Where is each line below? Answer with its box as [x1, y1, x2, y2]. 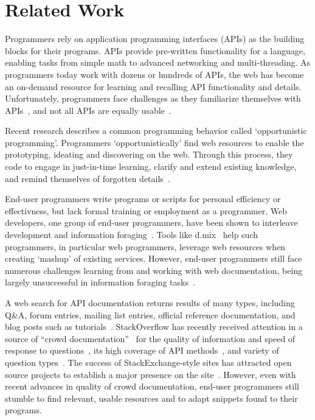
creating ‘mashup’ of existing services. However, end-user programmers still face [5, 252, 302, 265]
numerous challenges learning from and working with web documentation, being [5, 264, 303, 276]
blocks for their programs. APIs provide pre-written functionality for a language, [5, 44, 305, 57]
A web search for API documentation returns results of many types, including [5, 296, 295, 309]
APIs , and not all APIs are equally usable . [5, 103, 171, 116]
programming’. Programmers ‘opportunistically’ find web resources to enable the [5, 136, 304, 149]
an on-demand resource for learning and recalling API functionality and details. [5, 80, 302, 93]
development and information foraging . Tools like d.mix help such [5, 228, 258, 241]
